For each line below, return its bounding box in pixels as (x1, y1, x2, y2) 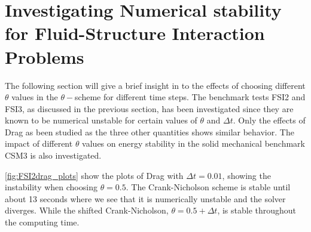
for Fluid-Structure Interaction (5, 21, 265, 45)
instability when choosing (5, 181, 97, 193)
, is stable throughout (217, 204, 297, 216)
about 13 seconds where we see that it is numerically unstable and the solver (5, 192, 286, 205)
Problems (5, 44, 84, 69)
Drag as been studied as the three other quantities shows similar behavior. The (5, 125, 294, 138)
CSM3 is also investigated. (5, 149, 102, 162)
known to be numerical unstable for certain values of (5, 114, 197, 126)
